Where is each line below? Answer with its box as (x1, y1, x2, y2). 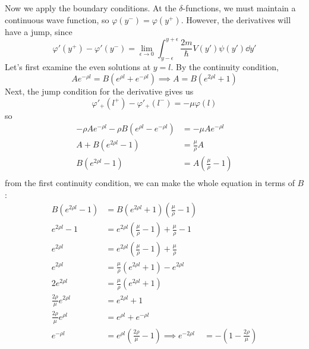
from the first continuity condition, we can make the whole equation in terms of (5, 177, 295, 189)
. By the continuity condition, (171, 61, 279, 73)
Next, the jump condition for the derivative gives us (5, 85, 194, 98)
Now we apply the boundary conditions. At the (5, 2, 176, 14)
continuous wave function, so (5, 13, 109, 26)
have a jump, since (5, 25, 72, 37)
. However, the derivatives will (181, 13, 291, 26)
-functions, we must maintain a (182, 2, 296, 14)
